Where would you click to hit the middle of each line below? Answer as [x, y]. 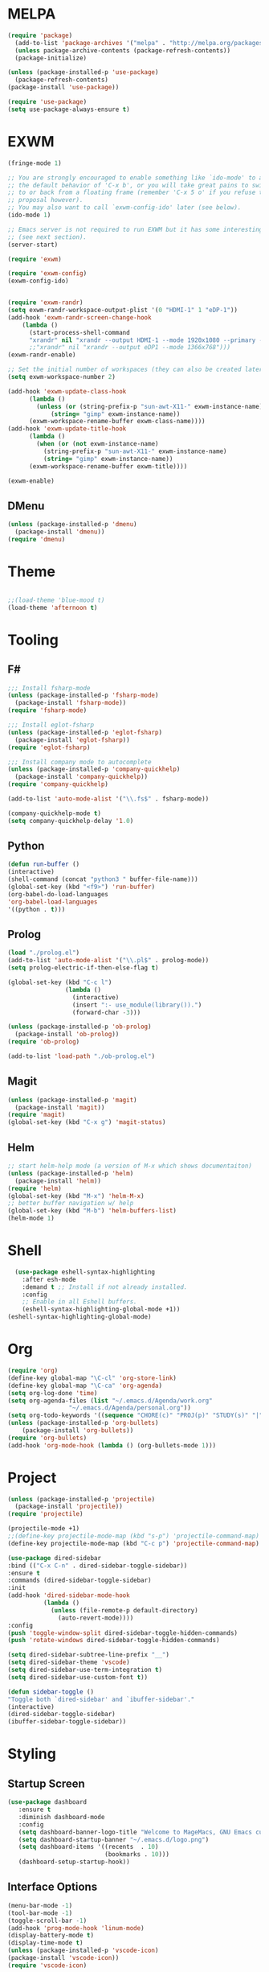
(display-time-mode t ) [45, 1943]
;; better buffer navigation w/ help [71, 1204]
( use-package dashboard [47, 1802]
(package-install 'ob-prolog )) [67, 1035]
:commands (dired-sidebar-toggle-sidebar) [79, 1581]
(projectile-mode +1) [44, 1529]
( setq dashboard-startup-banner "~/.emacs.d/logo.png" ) [114, 1839]
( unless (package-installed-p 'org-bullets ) [83, 1423]
